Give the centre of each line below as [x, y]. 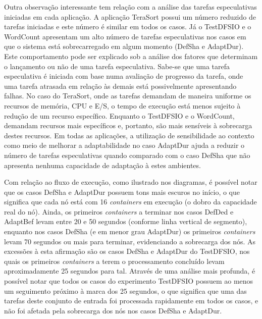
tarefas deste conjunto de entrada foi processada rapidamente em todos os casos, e [131, 301]
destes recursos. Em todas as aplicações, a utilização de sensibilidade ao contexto [129, 135]
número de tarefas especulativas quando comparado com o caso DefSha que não [127, 155]
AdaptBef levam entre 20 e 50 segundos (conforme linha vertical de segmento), [126, 221]
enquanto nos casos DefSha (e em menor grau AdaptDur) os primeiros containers [130, 231]
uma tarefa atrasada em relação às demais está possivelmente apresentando [120, 86]
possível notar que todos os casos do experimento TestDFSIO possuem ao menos [129, 281]
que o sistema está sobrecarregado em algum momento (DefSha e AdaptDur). [124, 46]
